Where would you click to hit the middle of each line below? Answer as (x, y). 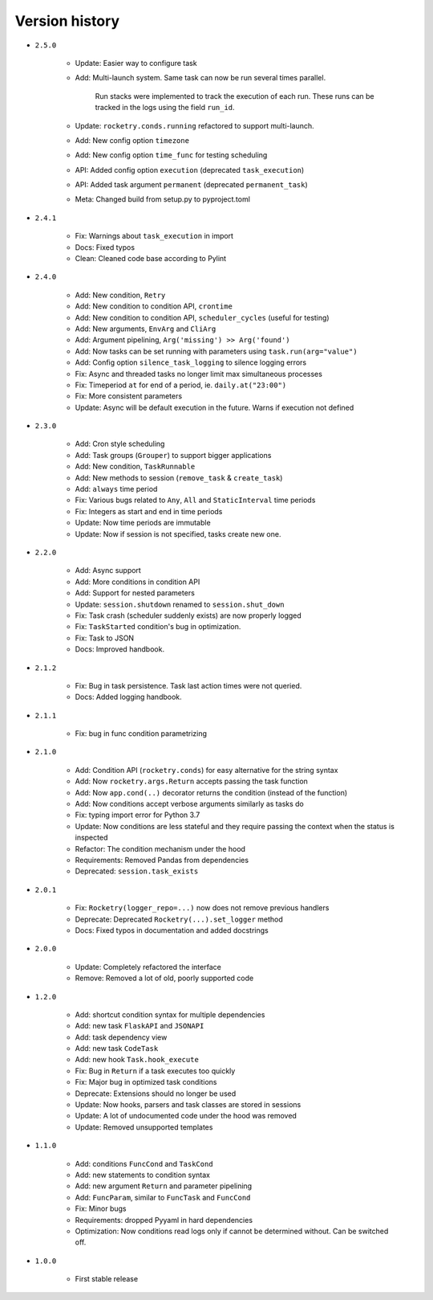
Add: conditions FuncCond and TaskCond (144, 1163)
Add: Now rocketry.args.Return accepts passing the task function (192, 781)
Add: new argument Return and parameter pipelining (164, 1186)
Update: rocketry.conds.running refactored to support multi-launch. (194, 125)
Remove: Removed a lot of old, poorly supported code (164, 978)
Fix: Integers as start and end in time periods (149, 511)
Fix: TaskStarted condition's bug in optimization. (158, 627)
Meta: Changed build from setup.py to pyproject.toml (162, 199)
